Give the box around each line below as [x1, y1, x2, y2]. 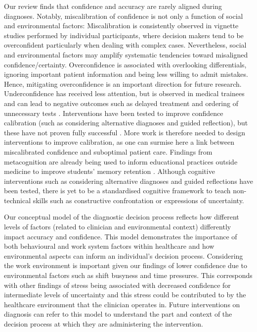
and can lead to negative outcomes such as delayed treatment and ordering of [4, 98, 238, 108]
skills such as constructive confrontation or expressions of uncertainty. [33, 195, 244, 205]
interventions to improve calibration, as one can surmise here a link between [4, 137, 234, 147]
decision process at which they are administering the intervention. [4, 319, 203, 329]
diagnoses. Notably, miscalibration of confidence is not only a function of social [4, 10, 243, 21]
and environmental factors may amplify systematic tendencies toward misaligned [4, 49, 248, 59]
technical [4, 195, 31, 205]
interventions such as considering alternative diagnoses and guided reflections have [4, 175, 253, 186]
